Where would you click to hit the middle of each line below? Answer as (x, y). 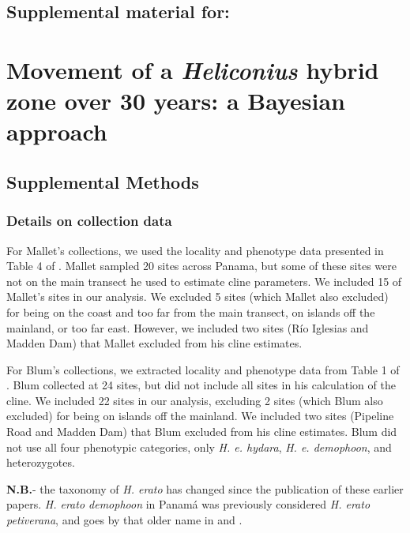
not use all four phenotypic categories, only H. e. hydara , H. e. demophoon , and (199, 447)
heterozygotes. (41, 462)
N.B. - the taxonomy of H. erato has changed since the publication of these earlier (205, 488)
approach (57, 131)
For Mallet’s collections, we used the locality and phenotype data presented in (195, 250)
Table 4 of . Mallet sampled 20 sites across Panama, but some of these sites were (201, 266)
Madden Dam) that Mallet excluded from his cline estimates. (154, 343)
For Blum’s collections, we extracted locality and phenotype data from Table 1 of (203, 369)
